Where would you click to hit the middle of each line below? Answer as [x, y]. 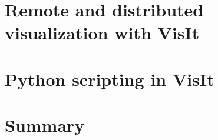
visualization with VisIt [102, 33]
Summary [45, 125]
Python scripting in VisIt [110, 79]
